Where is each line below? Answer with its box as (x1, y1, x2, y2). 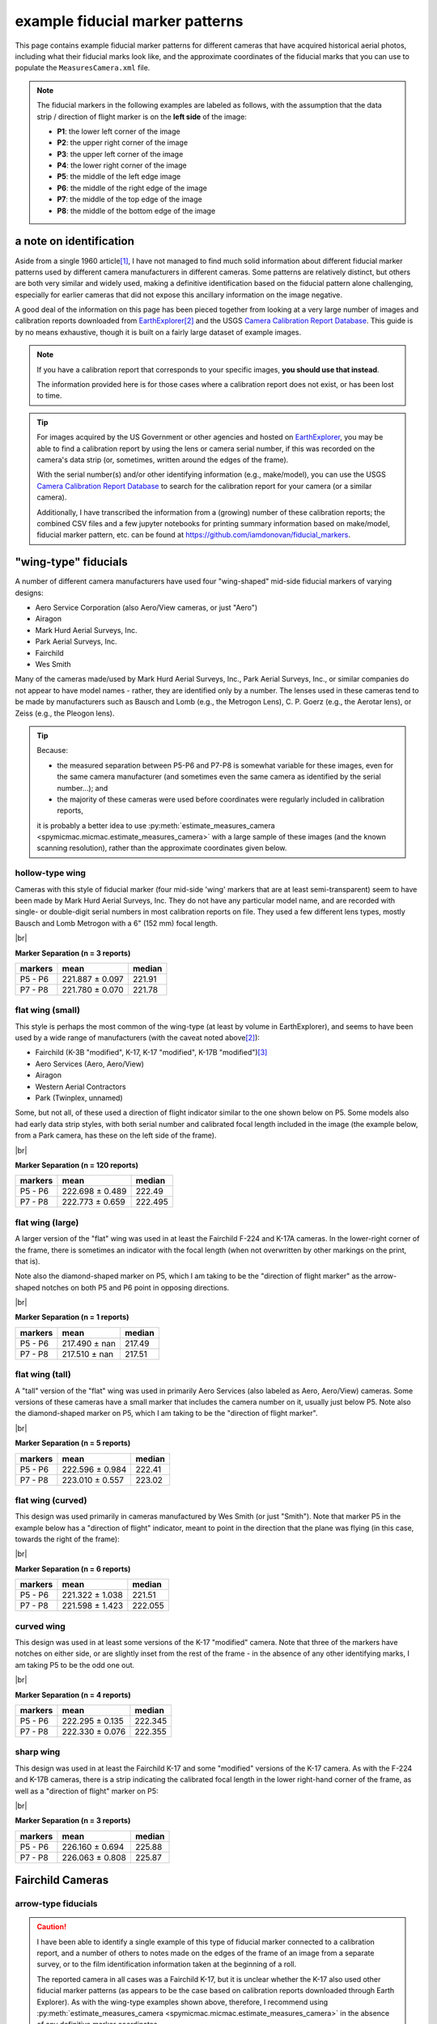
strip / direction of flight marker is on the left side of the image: (36, 112, 247, 121)
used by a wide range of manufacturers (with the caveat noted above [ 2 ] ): (15, 1033, 261, 1043)
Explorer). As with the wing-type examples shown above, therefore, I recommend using (36, 1996, 329, 2007)
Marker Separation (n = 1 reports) (15, 1312, 129, 1322)
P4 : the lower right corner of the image (57, 160, 188, 170)
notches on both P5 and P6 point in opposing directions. (41, 1282, 230, 1292)
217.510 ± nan (62, 1348, 114, 1359)
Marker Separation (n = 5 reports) (15, 1438, 131, 1448)
